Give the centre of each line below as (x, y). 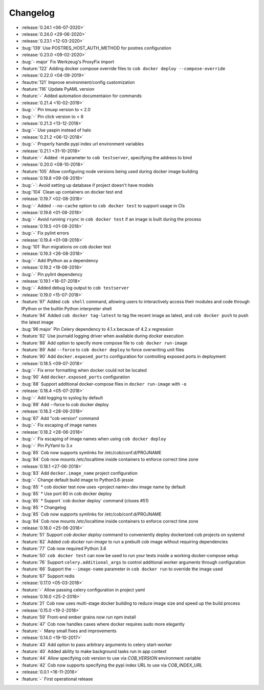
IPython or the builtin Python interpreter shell (66, 308)
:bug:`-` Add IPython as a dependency (60, 260)
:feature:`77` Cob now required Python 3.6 (64, 548)
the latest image (37, 322)
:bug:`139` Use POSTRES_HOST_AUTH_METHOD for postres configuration (96, 48)
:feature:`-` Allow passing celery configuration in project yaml (83, 590)
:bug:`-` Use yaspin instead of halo (56, 130)
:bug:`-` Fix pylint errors (45, 233)
